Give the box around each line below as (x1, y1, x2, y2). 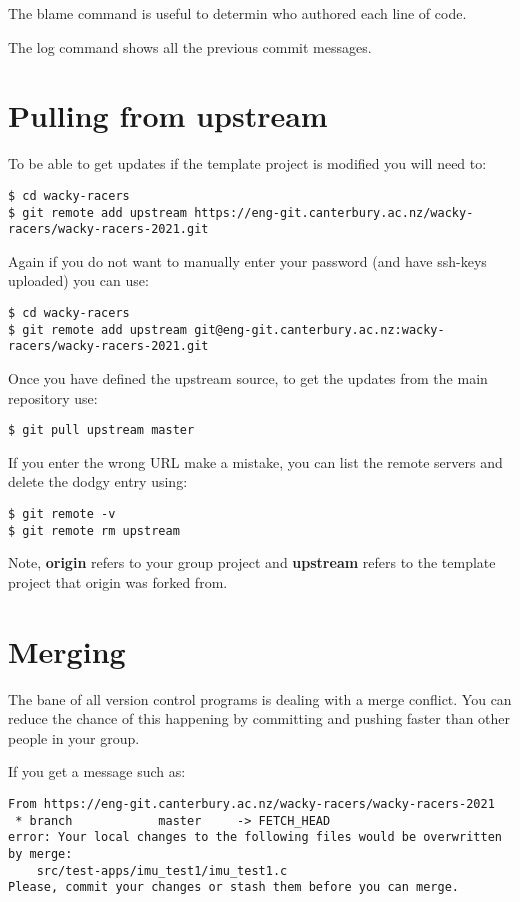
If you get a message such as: (8, 761, 186, 782)
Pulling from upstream (8, 95, 328, 136)
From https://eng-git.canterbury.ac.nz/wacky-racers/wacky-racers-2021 (8, 797, 495, 812)
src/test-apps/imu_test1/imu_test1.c (36, 863, 288, 878)
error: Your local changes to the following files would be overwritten (8, 830, 502, 845)
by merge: (8, 847, 73, 862)
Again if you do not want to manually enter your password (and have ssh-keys (8, 250, 487, 271)
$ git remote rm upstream (8, 523, 180, 538)
